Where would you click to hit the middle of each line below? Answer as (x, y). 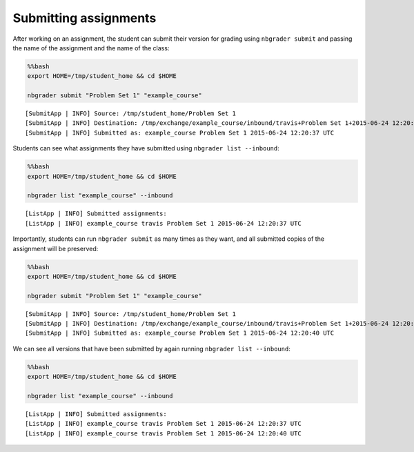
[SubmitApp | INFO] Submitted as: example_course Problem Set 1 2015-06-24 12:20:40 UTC (180, 333)
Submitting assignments (85, 18)
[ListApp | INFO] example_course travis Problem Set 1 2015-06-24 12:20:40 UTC (163, 433)
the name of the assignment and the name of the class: (91, 48)
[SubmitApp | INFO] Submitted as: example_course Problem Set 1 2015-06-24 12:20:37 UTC (180, 132)
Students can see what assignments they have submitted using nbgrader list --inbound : (146, 148)
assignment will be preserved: (56, 248)
